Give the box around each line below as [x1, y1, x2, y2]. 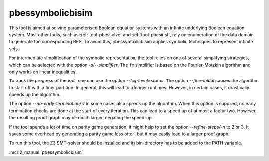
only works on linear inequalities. [9, 69, 77, 75]
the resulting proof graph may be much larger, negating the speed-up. [9, 115, 153, 121]
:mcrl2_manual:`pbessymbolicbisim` [9, 149, 83, 155]
